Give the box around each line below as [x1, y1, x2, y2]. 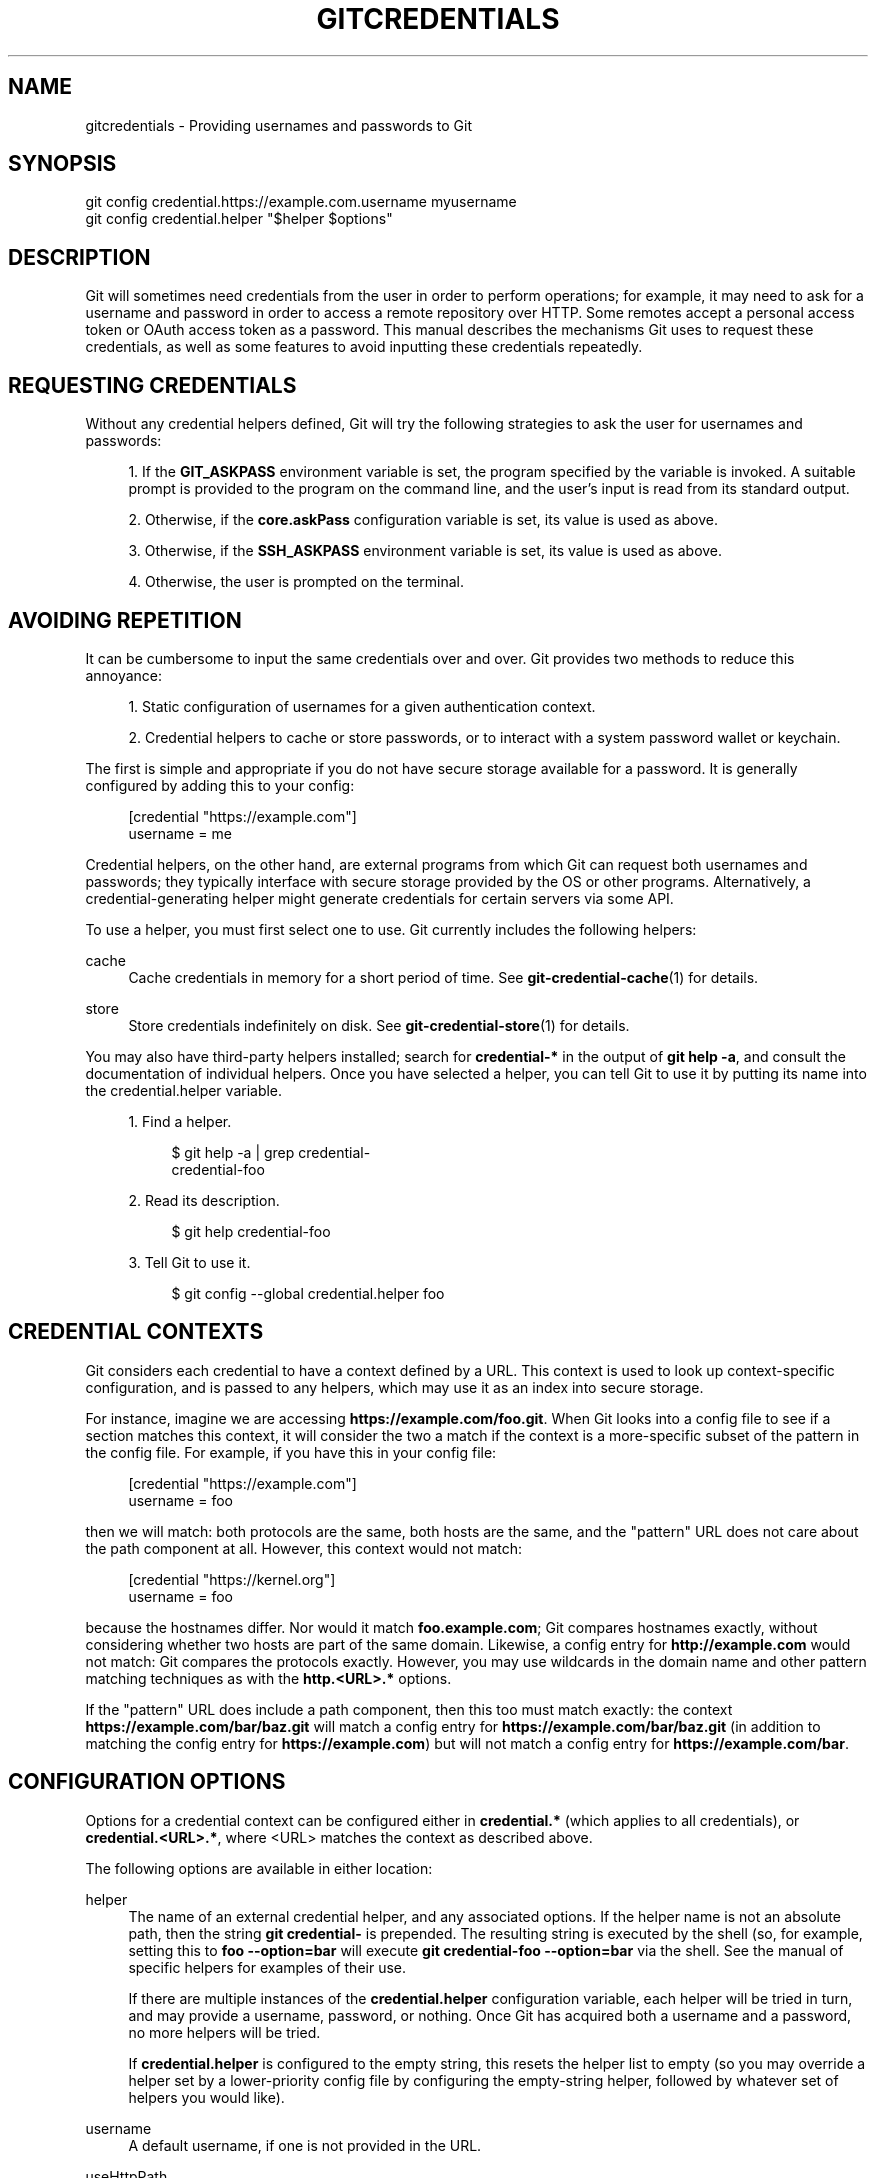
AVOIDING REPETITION [8, 607, 242, 633]
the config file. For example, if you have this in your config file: [85, 1443, 497, 1461]
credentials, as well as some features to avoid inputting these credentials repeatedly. [85, 338, 643, 356]
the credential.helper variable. [85, 1081, 283, 1099]
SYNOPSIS [8, 151, 117, 177]
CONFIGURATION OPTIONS [8, 1769, 286, 1795]
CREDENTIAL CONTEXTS [8, 1319, 264, 1345]
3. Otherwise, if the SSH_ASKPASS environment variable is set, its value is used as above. [128, 542, 723, 560]
